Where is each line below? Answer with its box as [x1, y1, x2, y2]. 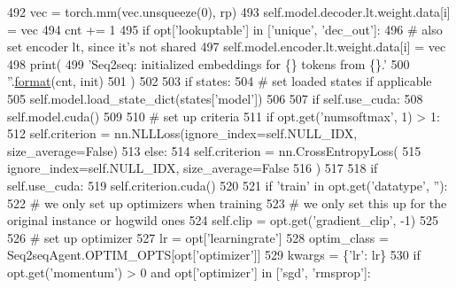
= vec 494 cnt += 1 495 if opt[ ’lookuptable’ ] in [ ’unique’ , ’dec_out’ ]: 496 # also [7, 19, 443, 38]
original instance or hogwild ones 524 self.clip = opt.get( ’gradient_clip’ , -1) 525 [7, 211, 438, 230]
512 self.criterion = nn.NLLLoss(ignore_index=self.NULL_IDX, [7, 124, 358, 143]
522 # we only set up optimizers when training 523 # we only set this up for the [7, 193, 447, 212]
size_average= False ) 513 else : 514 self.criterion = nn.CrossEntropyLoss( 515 [7, 141, 421, 160]
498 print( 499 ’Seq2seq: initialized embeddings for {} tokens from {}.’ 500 [7, 54, 410, 73]
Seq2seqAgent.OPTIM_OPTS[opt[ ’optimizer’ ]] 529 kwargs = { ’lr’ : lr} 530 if [7, 245, 421, 264]
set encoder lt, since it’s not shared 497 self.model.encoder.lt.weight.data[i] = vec [7, 37, 446, 56]
